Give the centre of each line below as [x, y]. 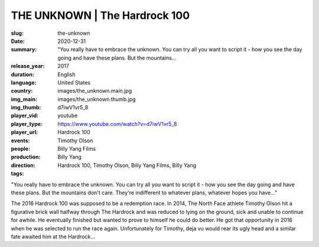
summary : [24, 50]
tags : [17, 174]
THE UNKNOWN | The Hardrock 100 [100, 15]
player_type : [27, 123]
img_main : [24, 99]
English [66, 74]
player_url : [25, 132]
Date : [18, 41]
